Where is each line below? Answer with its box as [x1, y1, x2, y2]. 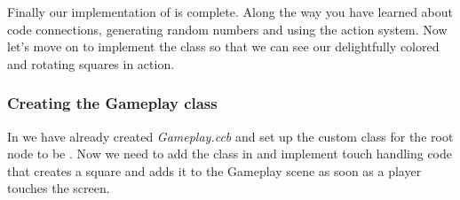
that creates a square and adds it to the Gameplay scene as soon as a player [7, 161, 422, 180]
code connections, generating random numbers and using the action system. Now [7, 19, 448, 38]
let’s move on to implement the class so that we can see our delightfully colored [7, 37, 440, 56]
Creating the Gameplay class [7, 92, 218, 114]
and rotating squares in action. [7, 54, 175, 73]
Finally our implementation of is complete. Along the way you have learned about [7, 3, 454, 20]
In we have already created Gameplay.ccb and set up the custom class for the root [7, 127, 454, 145]
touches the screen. [7, 179, 110, 197]
